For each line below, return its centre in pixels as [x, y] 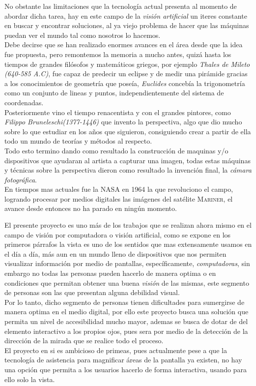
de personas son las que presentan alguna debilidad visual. [92, 292]
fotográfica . [21, 179]
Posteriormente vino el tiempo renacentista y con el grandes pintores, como [118, 112]
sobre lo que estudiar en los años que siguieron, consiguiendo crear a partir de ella [128, 131]
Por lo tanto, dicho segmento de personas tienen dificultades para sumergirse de [125, 302]
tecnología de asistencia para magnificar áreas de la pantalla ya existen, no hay [123, 360]
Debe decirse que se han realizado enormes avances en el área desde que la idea [124, 45]
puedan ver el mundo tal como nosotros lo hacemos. [83, 35]
